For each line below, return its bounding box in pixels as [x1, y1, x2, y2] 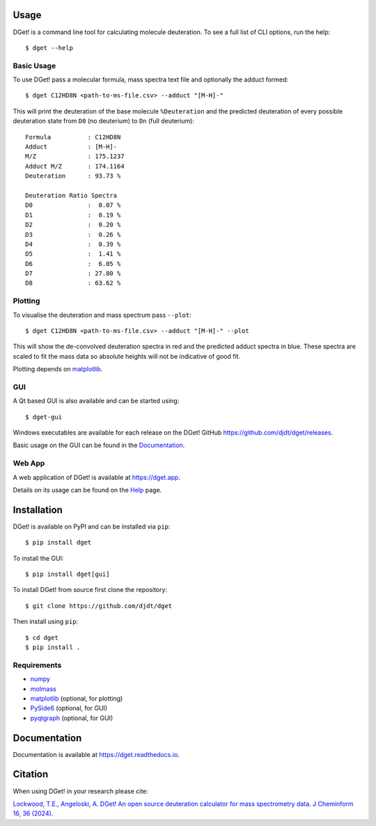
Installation [13, 504, 63, 515]
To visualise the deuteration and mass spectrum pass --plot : [13, 311, 191, 319]
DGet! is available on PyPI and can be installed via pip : [13, 522, 171, 531]
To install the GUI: [13, 554, 64, 562]
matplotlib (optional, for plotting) [30, 694, 123, 703]
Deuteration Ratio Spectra [25, 192, 118, 199]
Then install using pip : [13, 617, 79, 626]
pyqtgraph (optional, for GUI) [30, 714, 113, 722]
